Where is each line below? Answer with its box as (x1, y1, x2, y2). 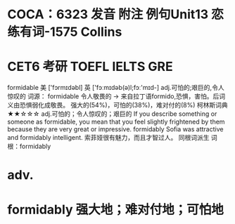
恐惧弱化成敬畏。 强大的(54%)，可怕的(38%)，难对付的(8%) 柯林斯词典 (19, 101, 229, 110)
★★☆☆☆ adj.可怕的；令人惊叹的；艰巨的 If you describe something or (7, 110, 217, 118)
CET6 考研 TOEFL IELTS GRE (7, 59, 174, 74)
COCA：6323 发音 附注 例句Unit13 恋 (7, 6, 224, 22)
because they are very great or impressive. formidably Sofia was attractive (7, 125, 224, 133)
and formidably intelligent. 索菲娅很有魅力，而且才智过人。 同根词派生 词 (7, 133, 218, 142)
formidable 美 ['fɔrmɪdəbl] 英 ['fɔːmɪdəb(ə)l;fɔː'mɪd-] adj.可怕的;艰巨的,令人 (7, 84, 224, 92)
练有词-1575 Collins (7, 24, 122, 40)
